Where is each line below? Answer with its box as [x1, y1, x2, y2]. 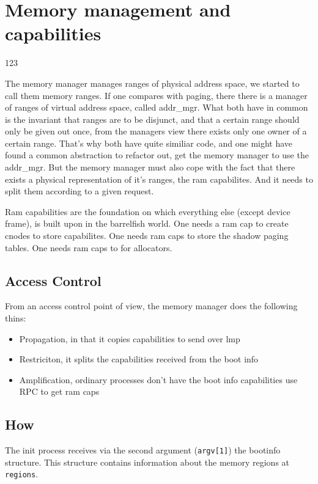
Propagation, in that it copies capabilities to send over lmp [19, 332, 240, 345]
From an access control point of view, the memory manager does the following [5, 299, 298, 312]
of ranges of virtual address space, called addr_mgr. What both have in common [5, 101, 308, 114]
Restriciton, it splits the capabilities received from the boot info [19, 353, 259, 365]
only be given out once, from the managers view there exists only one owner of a [5, 125, 307, 137]
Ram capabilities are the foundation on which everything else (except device [5, 205, 290, 218]
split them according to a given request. [5, 185, 154, 197]
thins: [5, 312, 26, 324]
